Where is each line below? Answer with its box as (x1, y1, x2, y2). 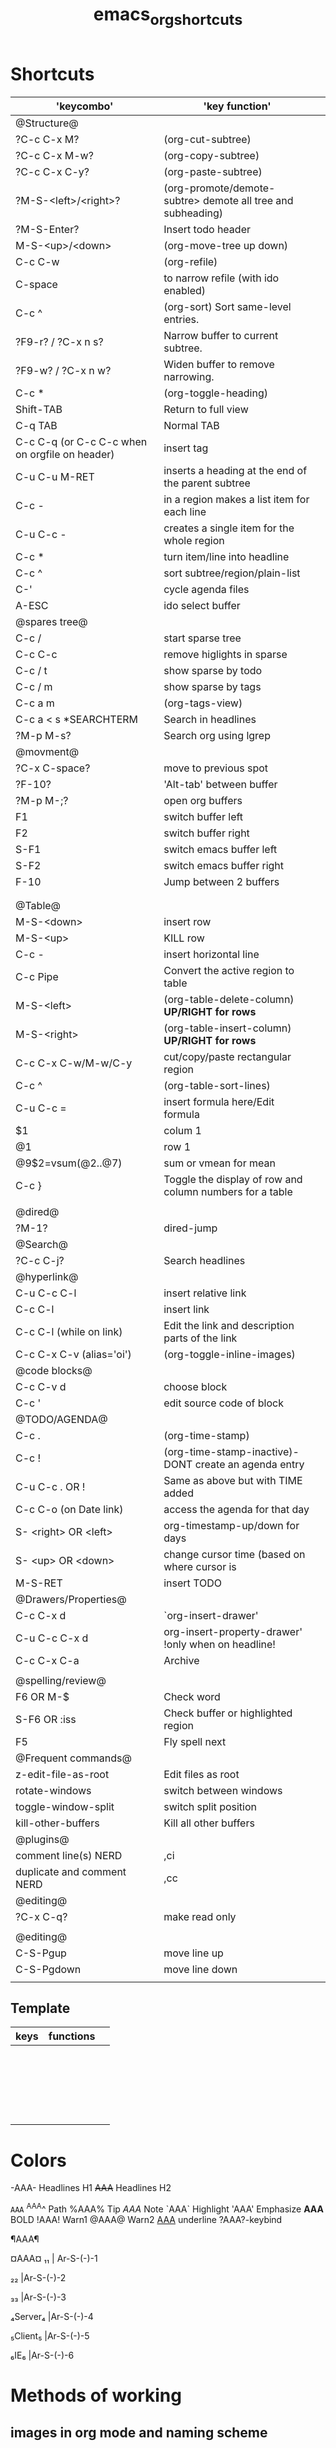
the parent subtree (163, 476, 251, 490)
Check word (163, 1689, 221, 1703)
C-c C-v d (15, 1379, 67, 1393)
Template (10, 1999, 71, 2017)
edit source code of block (163, 1396, 284, 1410)
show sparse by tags (163, 679, 262, 693)
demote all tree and (202, 193, 294, 207)
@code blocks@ (15, 1363, 93, 1377)
